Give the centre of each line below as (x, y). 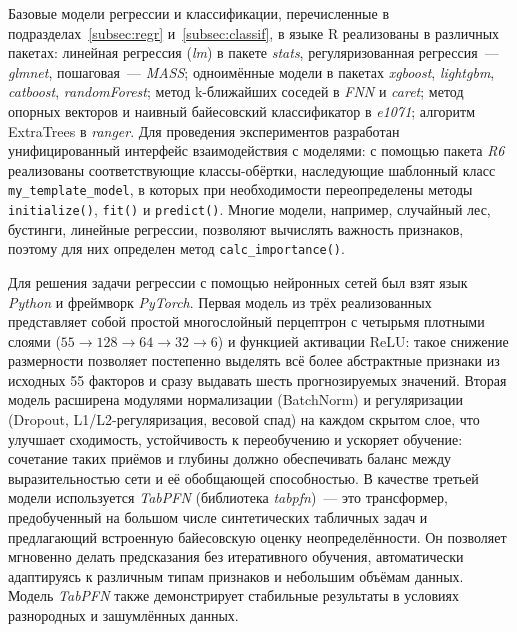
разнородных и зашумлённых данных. (123, 615)
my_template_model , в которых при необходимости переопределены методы (240, 189)
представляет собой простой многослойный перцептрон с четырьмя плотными (246, 321)
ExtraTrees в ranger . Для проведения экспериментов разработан (204, 130)
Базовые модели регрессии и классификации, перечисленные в (198, 13)
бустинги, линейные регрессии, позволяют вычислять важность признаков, (236, 228)
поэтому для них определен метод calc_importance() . (176, 248)
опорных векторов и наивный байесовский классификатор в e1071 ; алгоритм (242, 110)
